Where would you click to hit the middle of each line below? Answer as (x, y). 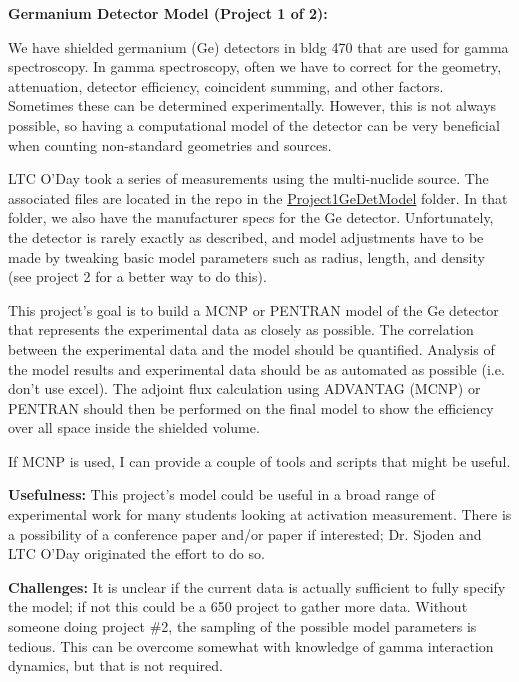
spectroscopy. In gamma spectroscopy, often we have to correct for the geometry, (255, 66)
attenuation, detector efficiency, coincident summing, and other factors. (226, 85)
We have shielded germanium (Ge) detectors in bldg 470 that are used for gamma (258, 46)
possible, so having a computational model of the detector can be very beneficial (254, 124)
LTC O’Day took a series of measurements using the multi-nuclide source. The (248, 178)
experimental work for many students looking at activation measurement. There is (260, 514)
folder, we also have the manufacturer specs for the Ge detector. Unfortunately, (251, 217)
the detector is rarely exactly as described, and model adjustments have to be (246, 236)
